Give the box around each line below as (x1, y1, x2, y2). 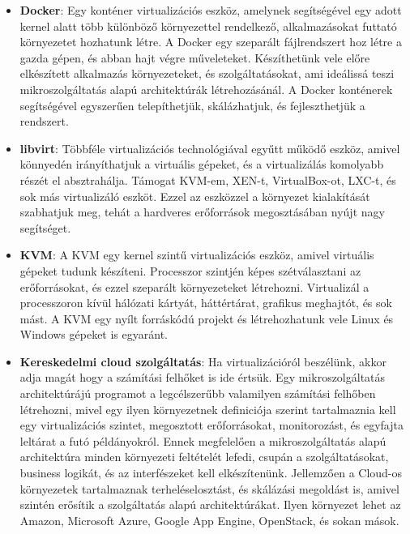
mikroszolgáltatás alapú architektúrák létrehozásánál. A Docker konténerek (19, 80, 393, 97)
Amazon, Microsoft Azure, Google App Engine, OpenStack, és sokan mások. (19, 511, 399, 528)
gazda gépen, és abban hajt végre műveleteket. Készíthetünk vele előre (19, 49, 370, 66)
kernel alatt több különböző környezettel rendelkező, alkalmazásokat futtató (19, 17, 397, 34)
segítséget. (19, 219, 71, 236)
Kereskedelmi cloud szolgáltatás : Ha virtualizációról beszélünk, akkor (19, 352, 387, 370)
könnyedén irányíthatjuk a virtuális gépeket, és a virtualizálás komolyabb (19, 156, 384, 173)
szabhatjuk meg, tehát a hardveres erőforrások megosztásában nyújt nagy (19, 203, 385, 220)
